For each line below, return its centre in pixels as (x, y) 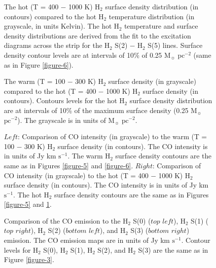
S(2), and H (115, 249)
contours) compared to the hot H (54, 16)
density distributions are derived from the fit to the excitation (98, 35)
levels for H (21, 249)
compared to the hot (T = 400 (50, 91)
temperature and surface (161, 26)
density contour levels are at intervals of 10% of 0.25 (83, 55)
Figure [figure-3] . (29, 259)
